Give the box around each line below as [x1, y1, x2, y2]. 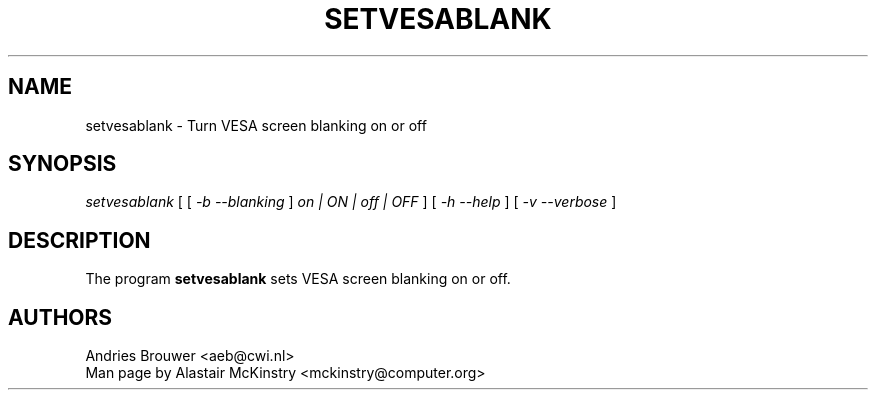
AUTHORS [8, 304, 113, 330]
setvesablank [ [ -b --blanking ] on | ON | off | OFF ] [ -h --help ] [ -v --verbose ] [85, 193, 617, 211]
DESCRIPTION [8, 227, 151, 253]
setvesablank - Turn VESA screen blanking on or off [85, 116, 427, 134]
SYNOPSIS [8, 151, 117, 177]
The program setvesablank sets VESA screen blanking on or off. [85, 270, 511, 288]
